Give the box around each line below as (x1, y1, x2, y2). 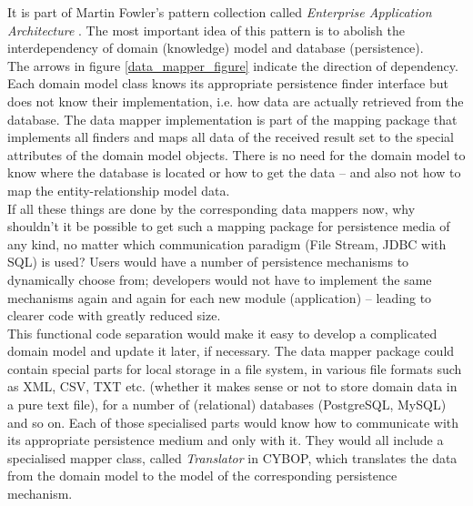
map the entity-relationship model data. (7, 180, 230, 199)
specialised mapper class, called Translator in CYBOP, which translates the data (7, 448, 458, 467)
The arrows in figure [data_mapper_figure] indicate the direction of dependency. (7, 56, 458, 75)
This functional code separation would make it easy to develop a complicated (7, 323, 438, 342)
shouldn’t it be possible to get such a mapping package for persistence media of (7, 217, 450, 236)
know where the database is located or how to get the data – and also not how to (7, 163, 461, 182)
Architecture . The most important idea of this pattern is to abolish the (7, 20, 406, 39)
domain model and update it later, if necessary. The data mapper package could (7, 341, 455, 360)
